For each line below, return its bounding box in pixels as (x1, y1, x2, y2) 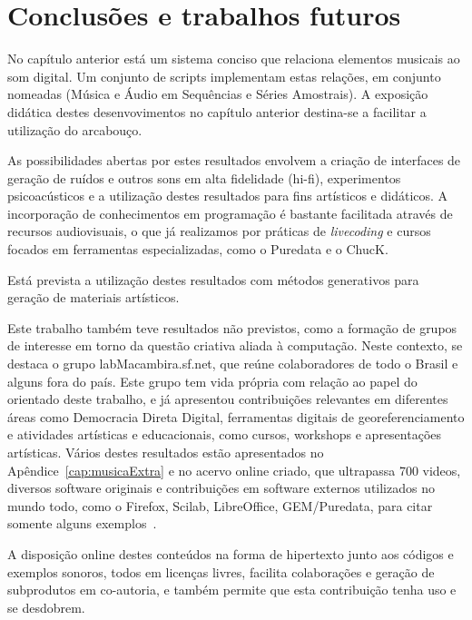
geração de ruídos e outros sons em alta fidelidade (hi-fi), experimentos (7, 168, 401, 187)
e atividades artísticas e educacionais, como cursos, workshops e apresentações (7, 425, 442, 444)
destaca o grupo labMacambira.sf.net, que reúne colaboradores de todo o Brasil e (7, 354, 458, 373)
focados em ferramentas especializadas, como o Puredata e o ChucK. (7, 240, 388, 259)
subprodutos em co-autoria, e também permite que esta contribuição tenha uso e (7, 580, 457, 599)
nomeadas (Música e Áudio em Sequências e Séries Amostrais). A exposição (7, 84, 428, 103)
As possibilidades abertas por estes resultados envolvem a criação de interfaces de (7, 151, 461, 170)
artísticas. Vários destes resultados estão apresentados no (7, 443, 324, 461)
